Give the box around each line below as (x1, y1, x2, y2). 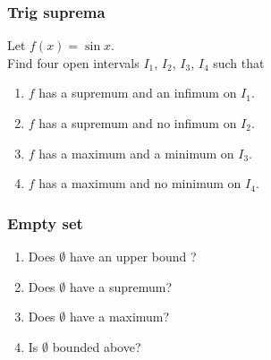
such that (213, 53, 265, 72)
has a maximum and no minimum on (38, 174, 241, 193)
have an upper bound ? (69, 247, 197, 265)
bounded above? (52, 337, 141, 356)
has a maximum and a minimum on (38, 143, 234, 162)
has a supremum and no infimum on (38, 114, 237, 132)
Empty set (7, 211, 83, 234)
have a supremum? (69, 277, 172, 296)
